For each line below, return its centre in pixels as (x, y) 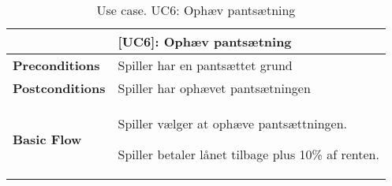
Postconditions (59, 88)
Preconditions (56, 65)
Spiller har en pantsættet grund (205, 65)
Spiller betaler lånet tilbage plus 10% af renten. (248, 154)
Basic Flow (47, 139)
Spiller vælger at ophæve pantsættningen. (232, 123)
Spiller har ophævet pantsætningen (214, 88)
